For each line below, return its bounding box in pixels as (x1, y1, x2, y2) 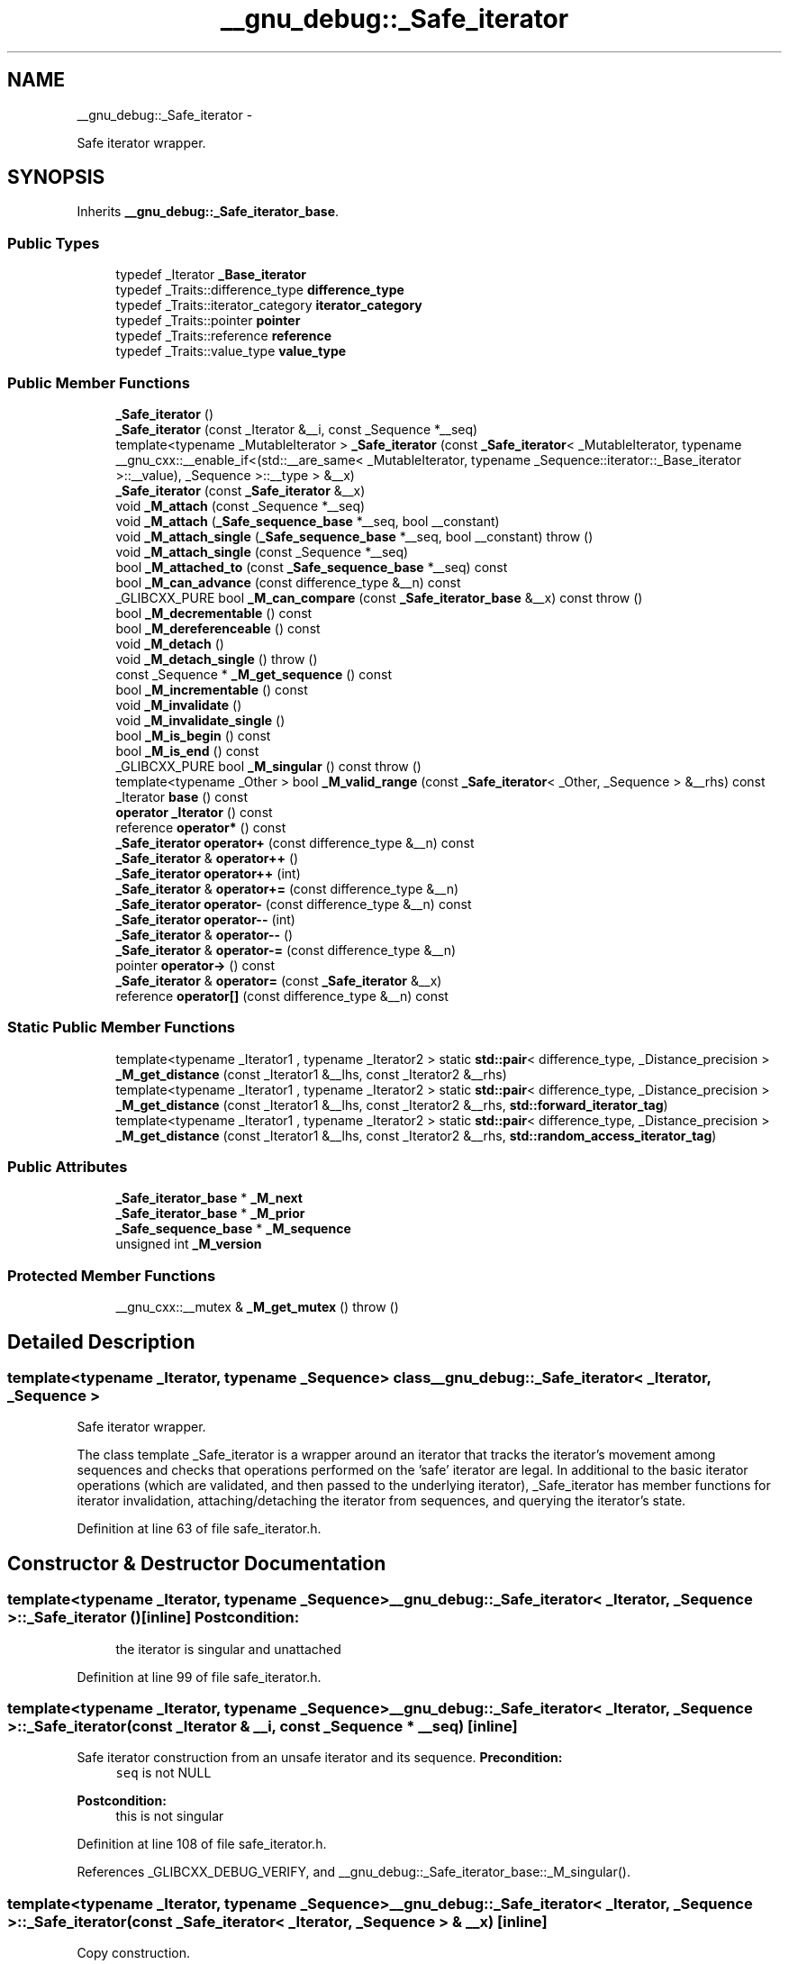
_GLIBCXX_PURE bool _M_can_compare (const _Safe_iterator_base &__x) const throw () (115, 589, 643, 605)
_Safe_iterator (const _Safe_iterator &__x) (115, 482, 366, 498)
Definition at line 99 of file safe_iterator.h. (77, 1668, 322, 1685)
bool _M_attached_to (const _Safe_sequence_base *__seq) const (115, 559, 508, 575)
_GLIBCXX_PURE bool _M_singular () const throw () (115, 758, 422, 774)
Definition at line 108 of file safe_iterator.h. (77, 1836, 327, 1852)
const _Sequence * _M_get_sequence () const (115, 666, 392, 682)
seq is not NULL (115, 1765, 212, 1781)
